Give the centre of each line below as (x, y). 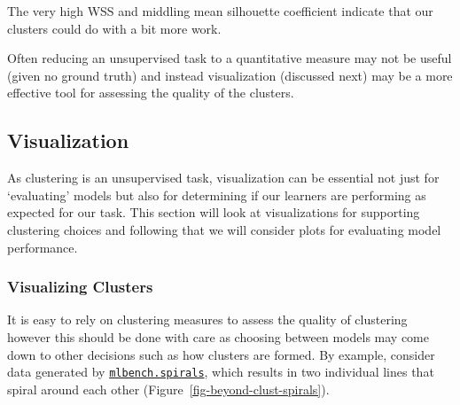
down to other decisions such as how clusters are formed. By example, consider (221, 354)
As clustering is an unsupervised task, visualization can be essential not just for (223, 178)
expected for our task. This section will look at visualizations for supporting (214, 212)
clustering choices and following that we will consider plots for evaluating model (224, 229)
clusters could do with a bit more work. (114, 28)
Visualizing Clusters (80, 287)
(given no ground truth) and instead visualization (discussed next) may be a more (230, 75)
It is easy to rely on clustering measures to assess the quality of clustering (207, 319)
